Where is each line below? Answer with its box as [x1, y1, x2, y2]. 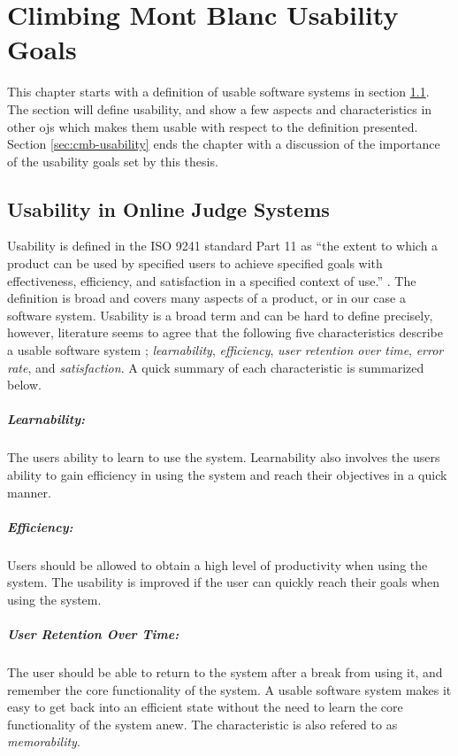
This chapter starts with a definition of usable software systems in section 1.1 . [7, 82, 430, 101]
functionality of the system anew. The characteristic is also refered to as [7, 714, 398, 733]
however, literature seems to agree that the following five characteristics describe [7, 323, 443, 342]
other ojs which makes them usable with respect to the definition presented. [7, 117, 418, 135]
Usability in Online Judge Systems [7, 195, 330, 222]
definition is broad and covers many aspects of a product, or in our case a [7, 289, 406, 307]
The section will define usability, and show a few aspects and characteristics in [7, 99, 432, 118]
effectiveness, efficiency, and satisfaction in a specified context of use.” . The [7, 271, 416, 289]
